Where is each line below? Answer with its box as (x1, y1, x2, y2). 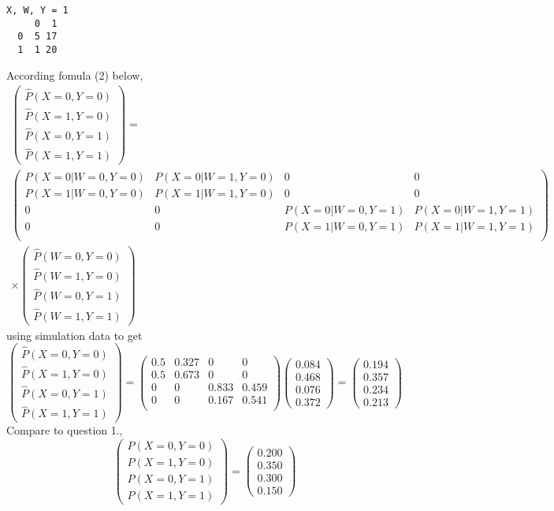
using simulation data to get (6, 326, 143, 343)
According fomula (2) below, (6, 66, 143, 83)
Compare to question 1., (6, 422, 123, 438)
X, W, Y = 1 (6, 5, 69, 16)
